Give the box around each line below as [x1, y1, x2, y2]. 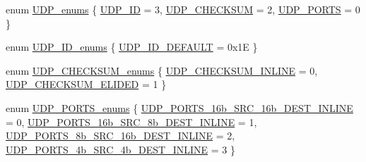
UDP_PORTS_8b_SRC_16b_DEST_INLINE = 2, [6, 128, 235, 143]
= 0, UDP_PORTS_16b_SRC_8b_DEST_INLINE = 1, [6, 114, 257, 129]
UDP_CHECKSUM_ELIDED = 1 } [6, 77, 167, 92]
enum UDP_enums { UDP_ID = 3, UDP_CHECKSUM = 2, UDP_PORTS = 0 [6, 2, 360, 16]
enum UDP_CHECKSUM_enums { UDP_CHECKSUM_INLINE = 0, [6, 63, 318, 77]
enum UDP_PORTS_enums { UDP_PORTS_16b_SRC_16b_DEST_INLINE [6, 100, 353, 115]
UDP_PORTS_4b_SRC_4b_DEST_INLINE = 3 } [6, 142, 235, 156]
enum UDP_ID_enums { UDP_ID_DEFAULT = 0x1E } [6, 39, 258, 54]
